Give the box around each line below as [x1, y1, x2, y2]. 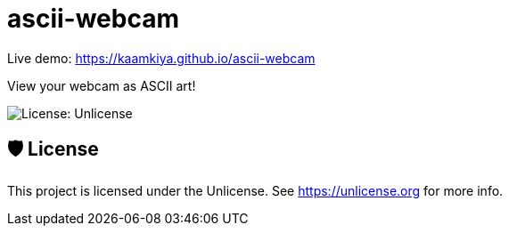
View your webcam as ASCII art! [7, 77, 196, 93]
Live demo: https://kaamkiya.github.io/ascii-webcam [7, 50, 316, 66]
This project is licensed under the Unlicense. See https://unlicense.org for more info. [7, 182, 504, 198]
